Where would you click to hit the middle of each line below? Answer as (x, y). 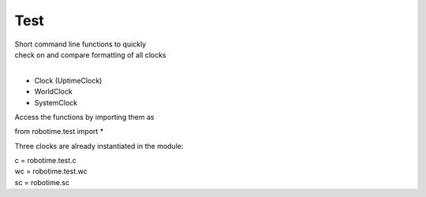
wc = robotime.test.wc (51, 171)
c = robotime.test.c (45, 161)
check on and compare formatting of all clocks (90, 54)
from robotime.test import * (59, 132)
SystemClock (56, 102)
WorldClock (53, 91)
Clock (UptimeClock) (68, 80)
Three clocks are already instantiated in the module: (99, 146)
